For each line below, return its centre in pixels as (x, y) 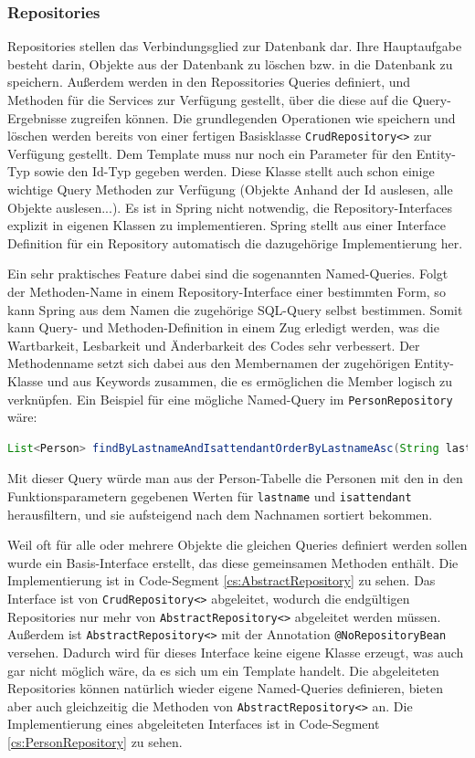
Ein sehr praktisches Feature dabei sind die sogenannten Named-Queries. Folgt (228, 274)
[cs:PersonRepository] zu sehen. (95, 742)
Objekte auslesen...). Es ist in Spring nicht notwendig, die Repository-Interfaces (230, 207)
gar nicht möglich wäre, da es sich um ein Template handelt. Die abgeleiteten (223, 670)
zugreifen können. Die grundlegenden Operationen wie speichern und (263, 117)
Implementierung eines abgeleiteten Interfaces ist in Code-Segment (194, 724)
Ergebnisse (37, 117)
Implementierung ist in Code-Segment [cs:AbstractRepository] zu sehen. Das (222, 580)
